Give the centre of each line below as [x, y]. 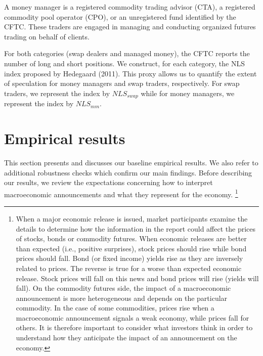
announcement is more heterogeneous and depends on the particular [122, 298]
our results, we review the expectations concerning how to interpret [108, 182]
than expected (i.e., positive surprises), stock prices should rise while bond [131, 248]
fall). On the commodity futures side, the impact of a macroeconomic [123, 288]
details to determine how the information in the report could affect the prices [136, 228]
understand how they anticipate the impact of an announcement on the [126, 338]
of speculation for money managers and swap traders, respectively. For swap [122, 83]
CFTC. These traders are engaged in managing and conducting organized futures [130, 27]
